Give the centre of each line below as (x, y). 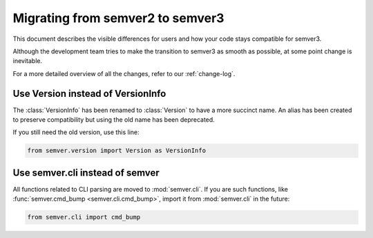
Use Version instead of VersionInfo (89, 93)
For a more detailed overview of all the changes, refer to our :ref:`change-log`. (124, 73)
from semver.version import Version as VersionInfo (117, 151)
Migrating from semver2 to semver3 (118, 18)
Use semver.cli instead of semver (86, 173)
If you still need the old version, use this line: (76, 132)
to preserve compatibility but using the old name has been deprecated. (114, 120)
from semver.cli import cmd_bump (84, 217)
